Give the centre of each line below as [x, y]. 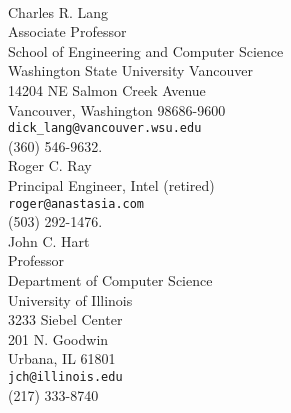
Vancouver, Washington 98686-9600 [117, 109]
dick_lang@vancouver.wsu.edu [105, 128]
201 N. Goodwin [58, 338]
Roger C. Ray [50, 165]
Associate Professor [67, 31]
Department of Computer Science [110, 280]
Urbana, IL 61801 [62, 358]
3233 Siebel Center [65, 319]
